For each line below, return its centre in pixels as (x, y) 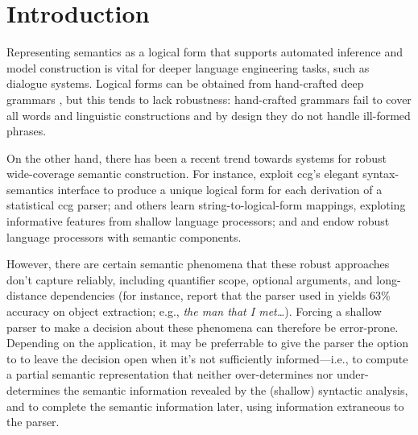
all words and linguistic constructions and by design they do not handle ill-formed (209, 115)
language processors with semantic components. (124, 236)
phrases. (27, 131)
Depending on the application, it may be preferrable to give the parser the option (208, 343)
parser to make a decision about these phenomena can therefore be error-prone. (203, 327)
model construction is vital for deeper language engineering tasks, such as (188, 67)
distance (27, 295)
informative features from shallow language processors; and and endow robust (198, 221)
